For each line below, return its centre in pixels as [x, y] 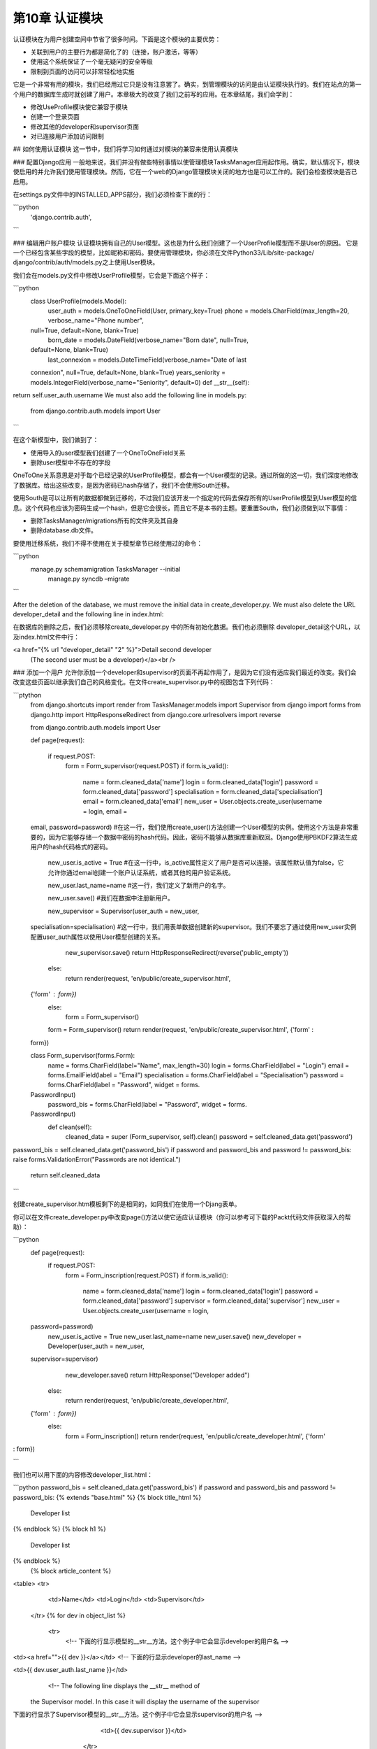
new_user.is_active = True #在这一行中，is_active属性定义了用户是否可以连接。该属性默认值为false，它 [196, 863]
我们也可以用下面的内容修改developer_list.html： [83, 1474]
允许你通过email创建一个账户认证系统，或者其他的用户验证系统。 [141, 872]
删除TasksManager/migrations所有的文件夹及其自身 [104, 521]
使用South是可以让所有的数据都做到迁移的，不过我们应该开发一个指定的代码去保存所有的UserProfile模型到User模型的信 [185, 498]
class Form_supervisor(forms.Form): [83, 1056]
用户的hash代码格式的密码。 [71, 847]
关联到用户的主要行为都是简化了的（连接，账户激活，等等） [116, 52]
